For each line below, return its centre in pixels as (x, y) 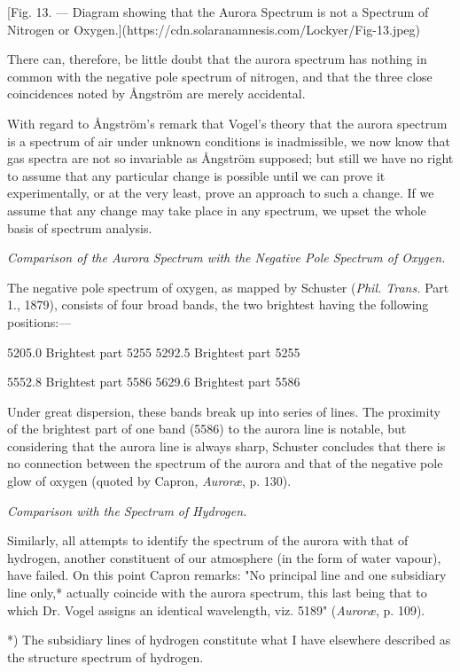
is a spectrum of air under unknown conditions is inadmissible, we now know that (229, 141)
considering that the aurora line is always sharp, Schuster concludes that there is (226, 445)
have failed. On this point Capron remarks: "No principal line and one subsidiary (227, 575)
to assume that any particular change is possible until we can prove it (196, 175)
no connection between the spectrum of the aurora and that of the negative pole (225, 463)
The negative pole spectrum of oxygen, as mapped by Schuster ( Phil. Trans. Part (228, 287)
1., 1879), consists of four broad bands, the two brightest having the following (218, 305)
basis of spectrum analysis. (80, 227)
